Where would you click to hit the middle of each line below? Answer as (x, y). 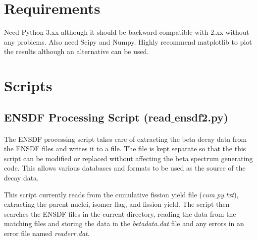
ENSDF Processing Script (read (88, 117)
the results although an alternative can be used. (77, 51)
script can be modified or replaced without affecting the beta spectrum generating (128, 158)
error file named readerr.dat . (47, 233)
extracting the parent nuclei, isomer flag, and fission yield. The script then (117, 204)
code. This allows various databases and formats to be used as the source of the (125, 168)
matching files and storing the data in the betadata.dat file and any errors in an (124, 223)
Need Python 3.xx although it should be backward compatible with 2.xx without (127, 32)
